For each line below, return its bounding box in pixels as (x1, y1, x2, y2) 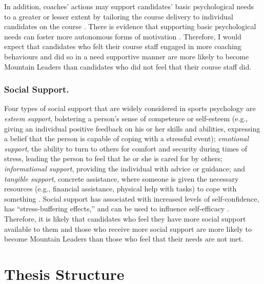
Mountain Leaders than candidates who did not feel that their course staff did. (4, 61, 252, 72)
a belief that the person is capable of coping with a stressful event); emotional (4, 133, 249, 144)
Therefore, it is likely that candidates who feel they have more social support (4, 213, 246, 224)
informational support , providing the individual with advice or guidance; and (4, 163, 246, 173)
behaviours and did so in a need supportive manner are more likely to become (4, 51, 249, 61)
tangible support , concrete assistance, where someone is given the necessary (4, 173, 239, 184)
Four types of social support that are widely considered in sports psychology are (4, 103, 256, 114)
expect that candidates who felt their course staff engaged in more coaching (4, 41, 241, 52)
